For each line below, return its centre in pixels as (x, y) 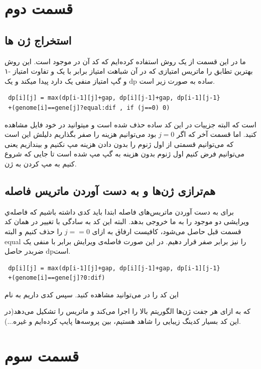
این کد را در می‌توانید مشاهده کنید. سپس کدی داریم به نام (92, 294)
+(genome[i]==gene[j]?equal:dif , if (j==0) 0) (89, 108)
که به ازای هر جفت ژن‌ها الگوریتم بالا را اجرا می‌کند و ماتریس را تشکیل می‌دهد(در (128, 311)
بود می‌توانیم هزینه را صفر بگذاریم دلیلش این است (81, 134)
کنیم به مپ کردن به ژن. (41, 163)
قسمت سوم (42, 355)
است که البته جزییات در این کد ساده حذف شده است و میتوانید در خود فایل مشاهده (130, 124)
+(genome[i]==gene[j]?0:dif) (57, 278)
